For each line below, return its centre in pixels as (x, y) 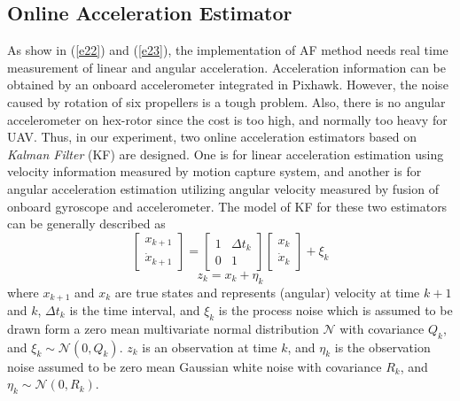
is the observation (382, 347)
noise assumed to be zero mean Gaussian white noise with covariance (195, 366)
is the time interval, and (135, 309)
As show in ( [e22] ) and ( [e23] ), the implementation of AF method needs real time (228, 50)
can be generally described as (86, 224)
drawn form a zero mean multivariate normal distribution (163, 328)
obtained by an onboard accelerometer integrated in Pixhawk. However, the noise (228, 85)
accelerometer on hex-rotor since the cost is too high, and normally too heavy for (227, 119)
